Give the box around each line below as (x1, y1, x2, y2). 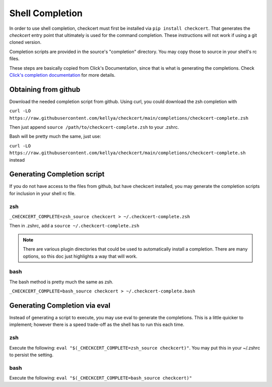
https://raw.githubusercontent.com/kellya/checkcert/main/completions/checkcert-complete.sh (9, 150, 246, 156)
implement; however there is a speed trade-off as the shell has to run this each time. (9, 321, 185, 328)
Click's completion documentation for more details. (9, 72, 116, 78)
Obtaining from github (9, 85, 81, 93)
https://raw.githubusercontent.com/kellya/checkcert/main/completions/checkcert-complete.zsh (9, 115, 249, 121)
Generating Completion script (9, 170, 105, 179)
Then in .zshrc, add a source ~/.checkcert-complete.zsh (9, 223, 140, 229)
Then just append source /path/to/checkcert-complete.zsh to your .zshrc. (9, 124, 179, 130)
